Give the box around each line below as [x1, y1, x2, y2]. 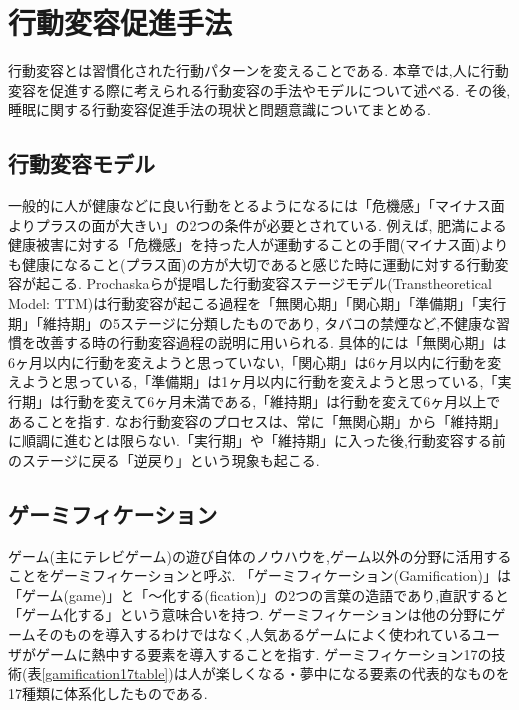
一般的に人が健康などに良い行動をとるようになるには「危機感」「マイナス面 [8, 195, 505, 216]
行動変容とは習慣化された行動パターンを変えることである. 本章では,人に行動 [8, 60, 509, 81]
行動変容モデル [8, 148, 155, 179]
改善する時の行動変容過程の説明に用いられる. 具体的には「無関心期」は [35, 332, 507, 353]
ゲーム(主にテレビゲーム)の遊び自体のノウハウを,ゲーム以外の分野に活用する [8, 545, 512, 566]
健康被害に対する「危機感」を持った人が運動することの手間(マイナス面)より [8, 234, 509, 255]
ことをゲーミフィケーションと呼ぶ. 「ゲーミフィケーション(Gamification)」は [8, 565, 511, 586]
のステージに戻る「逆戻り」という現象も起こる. [8, 449, 320, 470]
